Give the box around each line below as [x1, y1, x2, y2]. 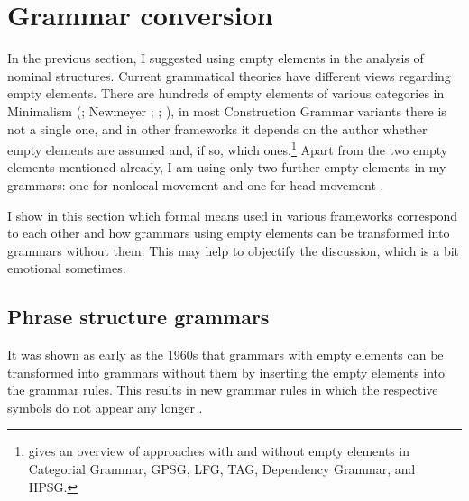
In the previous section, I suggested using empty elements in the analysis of [7, 49, 424, 68]
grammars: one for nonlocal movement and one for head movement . [7, 175, 384, 194]
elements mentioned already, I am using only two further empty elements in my [7, 158, 446, 177]
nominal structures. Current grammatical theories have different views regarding [7, 66, 451, 85]
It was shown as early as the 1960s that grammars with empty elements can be [7, 345, 444, 364]
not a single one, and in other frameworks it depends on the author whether [7, 119, 428, 138]
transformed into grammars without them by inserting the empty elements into [7, 362, 446, 381]
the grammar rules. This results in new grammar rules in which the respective [7, 380, 438, 399]
